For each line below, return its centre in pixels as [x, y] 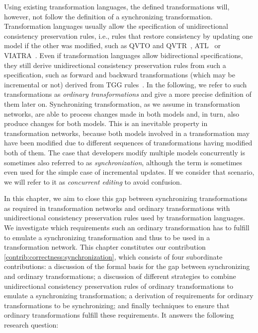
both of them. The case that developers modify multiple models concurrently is [125, 152]
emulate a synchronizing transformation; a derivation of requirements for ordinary [129, 296]
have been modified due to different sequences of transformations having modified [128, 143]
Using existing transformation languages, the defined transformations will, [117, 6]
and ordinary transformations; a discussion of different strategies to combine [120, 276]
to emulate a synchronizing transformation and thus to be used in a [107, 237]
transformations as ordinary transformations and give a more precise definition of [128, 94]
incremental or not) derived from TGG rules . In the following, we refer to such [126, 84]
